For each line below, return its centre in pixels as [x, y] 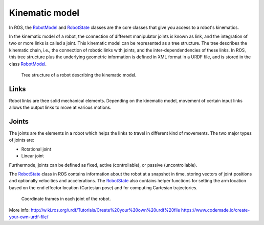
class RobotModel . [28, 64]
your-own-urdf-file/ [29, 217]
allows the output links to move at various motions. [60, 107]
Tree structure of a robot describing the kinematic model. [79, 75]
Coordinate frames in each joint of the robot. [66, 199]
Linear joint [33, 156]
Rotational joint [36, 149]
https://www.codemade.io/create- [216, 210]
